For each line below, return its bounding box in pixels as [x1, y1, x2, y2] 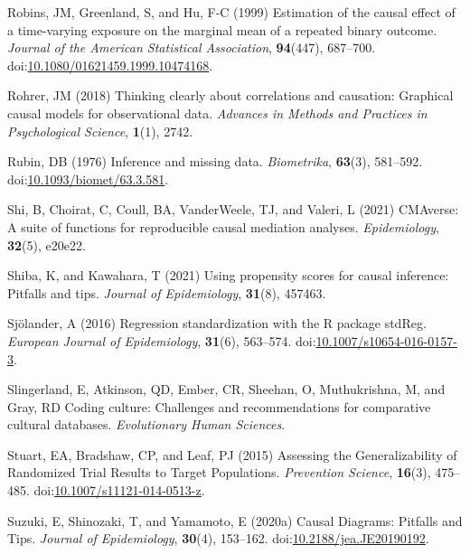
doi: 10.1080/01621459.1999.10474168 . [7, 55, 213, 74]
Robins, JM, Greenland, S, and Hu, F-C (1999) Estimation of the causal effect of [7, 3, 456, 21]
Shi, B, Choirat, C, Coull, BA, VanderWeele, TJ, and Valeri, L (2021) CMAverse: [7, 200, 459, 219]
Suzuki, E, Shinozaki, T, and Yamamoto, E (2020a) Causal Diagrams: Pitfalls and [7, 511, 463, 530]
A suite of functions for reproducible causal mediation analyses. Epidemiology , [7, 217, 439, 236]
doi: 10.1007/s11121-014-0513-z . [33, 481, 205, 500]
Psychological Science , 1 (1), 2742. [7, 121, 193, 140]
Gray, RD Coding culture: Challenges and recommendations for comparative [7, 397, 431, 416]
